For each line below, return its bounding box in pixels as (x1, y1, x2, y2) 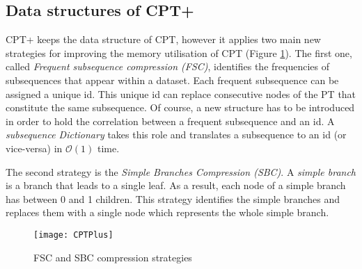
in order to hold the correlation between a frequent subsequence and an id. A (6, 113, 335, 128)
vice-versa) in (6, 140, 63, 155)
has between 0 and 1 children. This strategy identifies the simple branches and (6, 191, 340, 206)
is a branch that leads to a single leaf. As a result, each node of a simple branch (6, 178, 346, 193)
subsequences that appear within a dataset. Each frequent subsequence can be (6, 72, 339, 87)
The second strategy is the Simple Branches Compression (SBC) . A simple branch (6, 164, 356, 179)
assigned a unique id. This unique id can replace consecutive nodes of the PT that (6, 86, 356, 101)
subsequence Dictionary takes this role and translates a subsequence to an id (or (6, 127, 347, 142)
